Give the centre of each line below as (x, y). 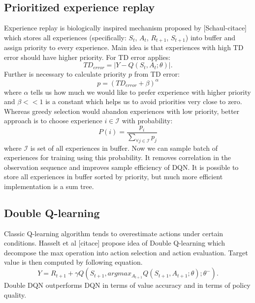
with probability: (147, 121)
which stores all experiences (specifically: (65, 37)
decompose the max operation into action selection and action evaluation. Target (126, 252)
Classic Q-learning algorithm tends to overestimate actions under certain (114, 233)
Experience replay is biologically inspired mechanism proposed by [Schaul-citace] (126, 28)
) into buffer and (210, 37)
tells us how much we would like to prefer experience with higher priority (141, 92)
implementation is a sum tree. (49, 186)
